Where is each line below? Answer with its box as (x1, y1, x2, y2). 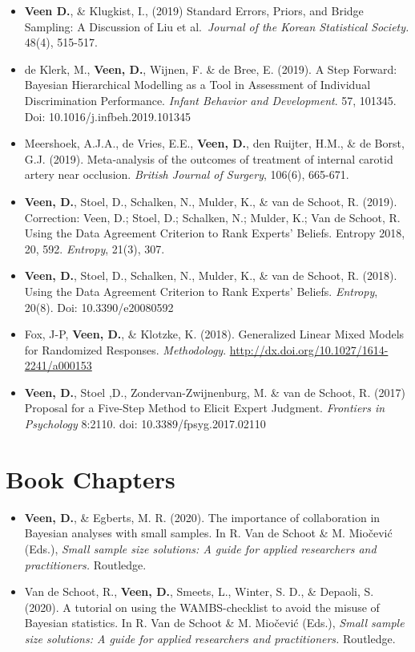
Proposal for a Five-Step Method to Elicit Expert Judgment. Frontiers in (24, 399, 385, 416)
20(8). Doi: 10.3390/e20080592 (24, 298, 174, 315)
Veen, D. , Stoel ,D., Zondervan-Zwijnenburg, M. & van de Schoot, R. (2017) (24, 383, 405, 400)
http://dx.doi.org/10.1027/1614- (229, 341, 389, 358)
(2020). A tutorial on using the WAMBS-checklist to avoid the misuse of (24, 598, 380, 615)
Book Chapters (6, 462, 175, 495)
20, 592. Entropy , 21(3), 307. (24, 240, 165, 257)
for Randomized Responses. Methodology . (24, 341, 227, 358)
